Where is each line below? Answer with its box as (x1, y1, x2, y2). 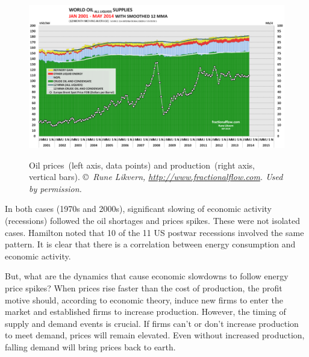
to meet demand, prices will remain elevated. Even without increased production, (5, 329, 305, 341)
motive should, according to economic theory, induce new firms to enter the (5, 293, 283, 306)
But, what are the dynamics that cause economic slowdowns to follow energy (5, 270, 289, 282)
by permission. (29, 182, 82, 194)
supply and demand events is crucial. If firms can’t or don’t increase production (5, 317, 299, 329)
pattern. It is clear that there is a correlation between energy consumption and (5, 238, 296, 250)
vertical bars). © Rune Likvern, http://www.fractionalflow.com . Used (29, 170, 283, 183)
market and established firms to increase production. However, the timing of (5, 305, 286, 318)
